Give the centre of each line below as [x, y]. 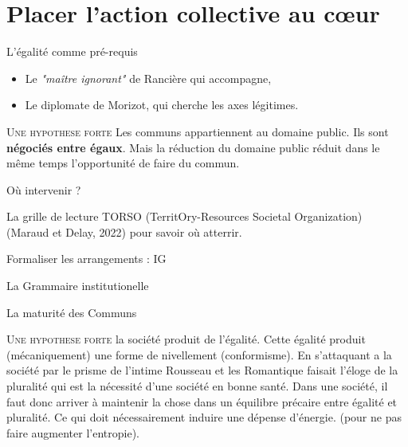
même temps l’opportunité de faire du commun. [123, 163]
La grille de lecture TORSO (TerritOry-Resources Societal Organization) [184, 216]
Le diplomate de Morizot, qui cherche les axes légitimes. [162, 105]
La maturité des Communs [72, 312]
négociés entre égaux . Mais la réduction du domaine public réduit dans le [193, 147]
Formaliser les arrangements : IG [86, 259]
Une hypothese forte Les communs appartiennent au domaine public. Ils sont [198, 131]
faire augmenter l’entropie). [73, 432]
